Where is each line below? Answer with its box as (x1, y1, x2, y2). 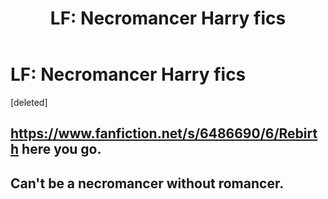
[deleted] (10, 96, 48, 108)
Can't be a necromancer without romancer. (10, 175, 285, 192)
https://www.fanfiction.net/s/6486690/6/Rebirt (10, 125, 318, 142)
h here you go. (10, 141, 102, 158)
